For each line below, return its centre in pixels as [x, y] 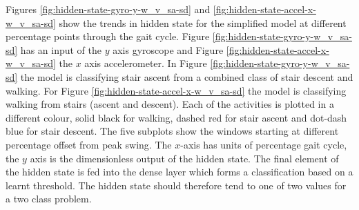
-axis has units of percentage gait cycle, [264, 144]
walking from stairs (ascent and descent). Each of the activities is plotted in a [170, 104]
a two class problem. [49, 199]
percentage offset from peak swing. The [89, 144]
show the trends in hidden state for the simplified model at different [203, 22]
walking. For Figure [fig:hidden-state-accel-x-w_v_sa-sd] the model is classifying [176, 90]
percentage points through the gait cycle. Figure [108, 36]
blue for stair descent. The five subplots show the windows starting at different [172, 131]
